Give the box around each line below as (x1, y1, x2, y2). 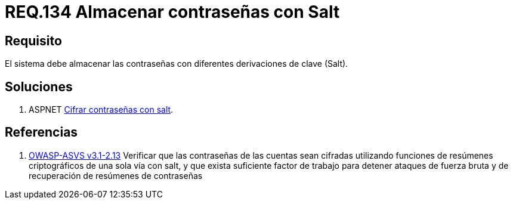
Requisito (5, 33, 62, 48)
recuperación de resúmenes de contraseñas (29, 170, 203, 181)
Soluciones (5, 79, 73, 94)
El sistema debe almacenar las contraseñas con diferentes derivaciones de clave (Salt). (5, 58, 348, 69)
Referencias (5, 125, 78, 140)
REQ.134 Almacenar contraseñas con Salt (5, 2, 340, 22)
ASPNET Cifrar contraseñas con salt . (29, 104, 174, 115)
